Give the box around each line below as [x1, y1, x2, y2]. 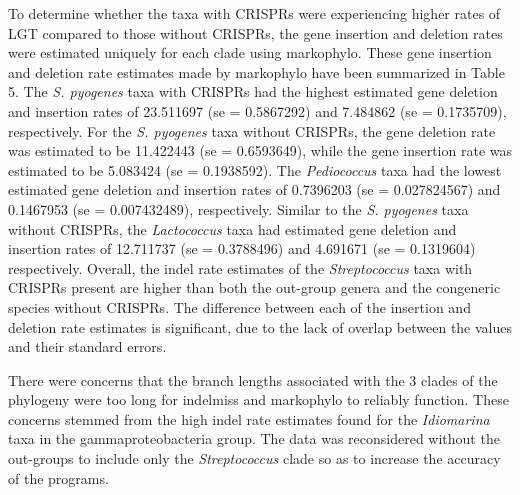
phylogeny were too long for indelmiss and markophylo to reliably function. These [8, 389, 509, 410]
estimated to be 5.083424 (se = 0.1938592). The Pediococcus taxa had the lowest [8, 159, 502, 180]
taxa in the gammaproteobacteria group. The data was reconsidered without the [8, 428, 500, 449]
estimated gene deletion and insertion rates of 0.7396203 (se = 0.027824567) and [8, 179, 501, 200]
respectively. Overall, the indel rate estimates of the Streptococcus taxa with [8, 257, 473, 278]
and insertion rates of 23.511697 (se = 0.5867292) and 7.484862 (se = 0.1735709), [8, 100, 507, 121]
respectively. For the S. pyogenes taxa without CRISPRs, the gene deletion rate [8, 120, 496, 141]
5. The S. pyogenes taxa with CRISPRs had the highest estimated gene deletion [8, 81, 498, 102]
